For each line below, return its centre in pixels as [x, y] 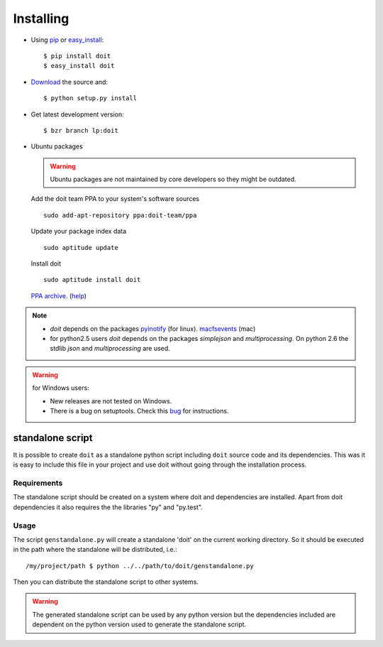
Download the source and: [70, 82]
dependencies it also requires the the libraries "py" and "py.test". [108, 507]
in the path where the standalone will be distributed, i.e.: [95, 550]
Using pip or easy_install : [67, 40]
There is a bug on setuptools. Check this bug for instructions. [139, 411]
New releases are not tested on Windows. [111, 401]
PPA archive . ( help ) [59, 295]
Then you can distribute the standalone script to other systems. [106, 582]
